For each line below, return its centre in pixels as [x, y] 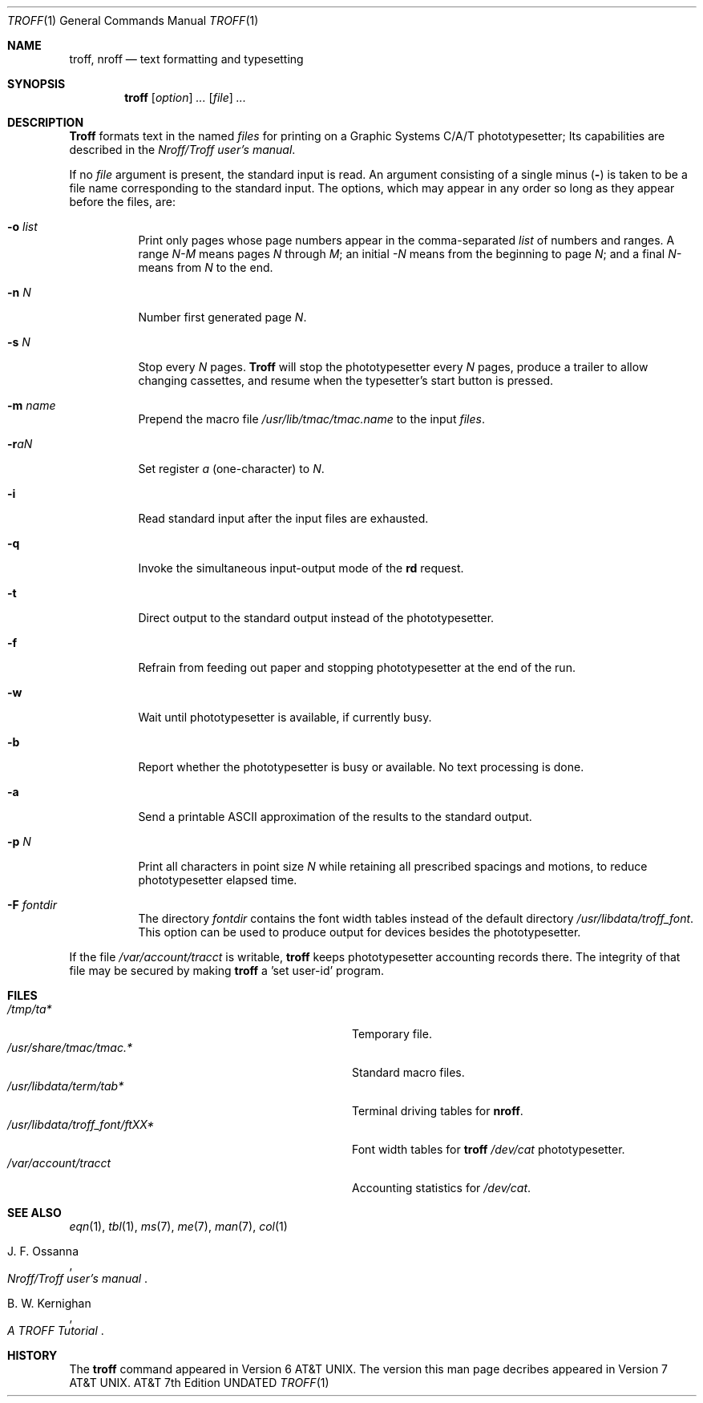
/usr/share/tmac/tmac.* [70, 1047]
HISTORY [32, 1355]
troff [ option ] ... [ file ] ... [185, 97]
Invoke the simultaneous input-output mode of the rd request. [301, 568]
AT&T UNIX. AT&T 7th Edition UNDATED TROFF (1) [199, 1383]
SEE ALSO [34, 1213]
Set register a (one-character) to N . [231, 469]
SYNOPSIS [36, 84]
